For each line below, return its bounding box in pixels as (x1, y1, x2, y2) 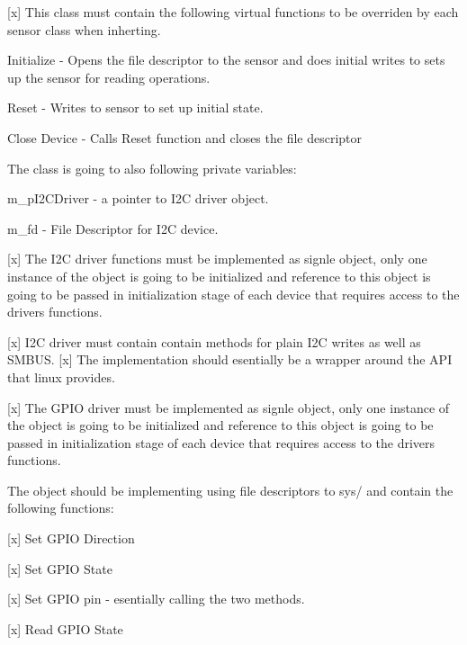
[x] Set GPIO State (7, 559, 112, 578)
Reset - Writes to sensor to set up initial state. (7, 98, 264, 117)
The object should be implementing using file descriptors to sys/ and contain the (7, 480, 454, 499)
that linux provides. (7, 367, 115, 386)
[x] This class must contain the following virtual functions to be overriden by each (7, 3, 459, 21)
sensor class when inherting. (7, 20, 161, 39)
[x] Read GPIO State (7, 619, 123, 638)
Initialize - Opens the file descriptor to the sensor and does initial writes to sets (7, 50, 445, 69)
